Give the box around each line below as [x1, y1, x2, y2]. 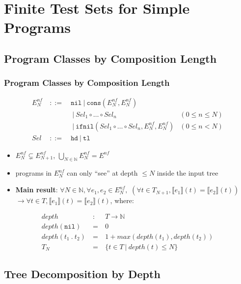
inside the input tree [157, 168, 218, 178]
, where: [110, 195, 134, 206]
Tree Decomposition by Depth [4, 266, 161, 282]
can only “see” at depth [67, 168, 138, 178]
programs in [15, 168, 52, 178]
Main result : [15, 184, 58, 195]
